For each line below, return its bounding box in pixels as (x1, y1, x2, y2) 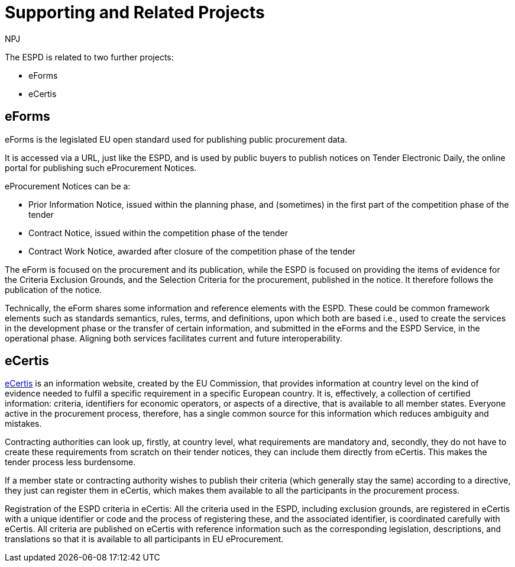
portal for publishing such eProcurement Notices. (5, 162, 197, 173)
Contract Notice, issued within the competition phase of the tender (28, 227, 289, 238)
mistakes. (5, 418, 42, 429)
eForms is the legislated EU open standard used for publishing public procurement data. (5, 134, 348, 144)
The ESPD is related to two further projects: (5, 51, 174, 62)
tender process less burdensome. (5, 457, 136, 468)
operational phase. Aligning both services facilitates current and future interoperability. (5, 333, 343, 343)
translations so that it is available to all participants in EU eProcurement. (5, 534, 284, 545)
